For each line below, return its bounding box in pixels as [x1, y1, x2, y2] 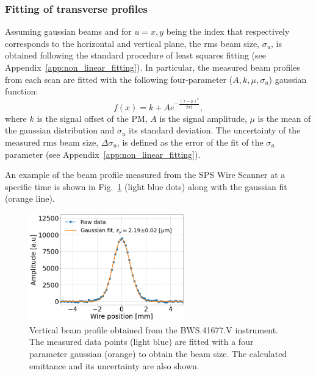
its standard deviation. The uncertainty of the [128, 124, 301, 137]
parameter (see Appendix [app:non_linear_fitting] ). [5, 147, 201, 160]
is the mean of [257, 112, 311, 124]
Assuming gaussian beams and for [5, 25, 132, 38]
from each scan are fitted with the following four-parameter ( [5, 73, 233, 85]
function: [5, 85, 38, 98]
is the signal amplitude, [159, 112, 247, 124]
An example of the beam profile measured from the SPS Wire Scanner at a [5, 168, 285, 181]
